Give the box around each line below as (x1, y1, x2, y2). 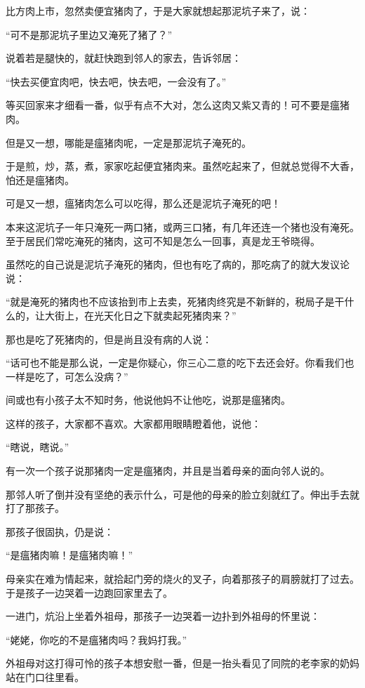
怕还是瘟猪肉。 (6, 172, 74, 187)
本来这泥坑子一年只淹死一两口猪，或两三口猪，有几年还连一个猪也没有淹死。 (6, 219, 359, 234)
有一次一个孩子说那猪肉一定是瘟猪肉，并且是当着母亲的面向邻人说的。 (6, 463, 330, 478)
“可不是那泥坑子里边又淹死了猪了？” (6, 27, 173, 41)
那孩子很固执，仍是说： (6, 524, 114, 538)
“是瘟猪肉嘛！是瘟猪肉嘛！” (6, 548, 133, 562)
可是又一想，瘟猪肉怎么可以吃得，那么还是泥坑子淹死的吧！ (6, 196, 281, 211)
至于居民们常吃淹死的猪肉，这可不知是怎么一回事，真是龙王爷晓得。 (6, 233, 320, 248)
